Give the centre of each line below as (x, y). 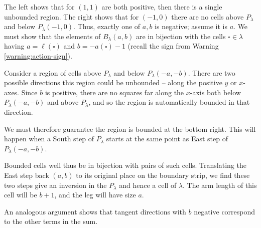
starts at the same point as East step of (167, 139)
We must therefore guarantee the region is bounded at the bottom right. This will (130, 129)
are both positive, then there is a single (162, 7)
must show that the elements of (52, 36)
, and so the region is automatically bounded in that (169, 102)
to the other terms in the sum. (51, 221)
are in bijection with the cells (181, 36)
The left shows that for (39, 7)
